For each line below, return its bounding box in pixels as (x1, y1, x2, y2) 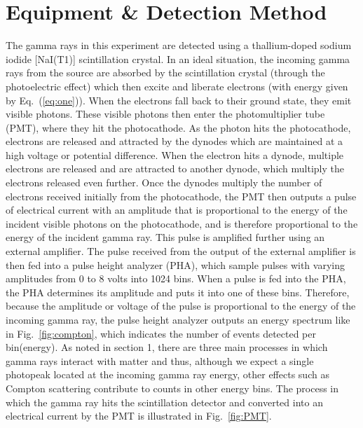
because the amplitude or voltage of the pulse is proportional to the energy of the (6, 298, 356, 313)
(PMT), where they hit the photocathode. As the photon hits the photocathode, (6, 120, 351, 134)
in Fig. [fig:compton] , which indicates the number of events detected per (6, 326, 316, 340)
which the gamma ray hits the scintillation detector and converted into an (6, 394, 323, 409)
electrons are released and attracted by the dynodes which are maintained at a (6, 134, 343, 149)
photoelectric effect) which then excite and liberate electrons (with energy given (6, 78, 348, 93)
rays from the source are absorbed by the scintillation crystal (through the (6, 65, 325, 80)
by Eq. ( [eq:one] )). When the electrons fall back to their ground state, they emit (6, 92, 352, 107)
